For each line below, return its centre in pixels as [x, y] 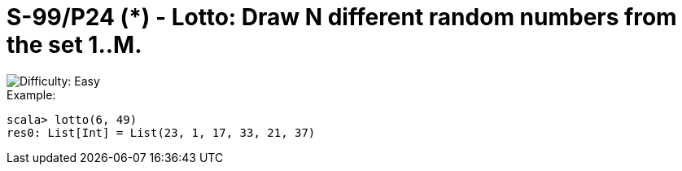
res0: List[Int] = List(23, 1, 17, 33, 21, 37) [161, 132]
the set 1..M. [74, 45]
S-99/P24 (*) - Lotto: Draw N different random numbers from [342, 17]
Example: [31, 94]
